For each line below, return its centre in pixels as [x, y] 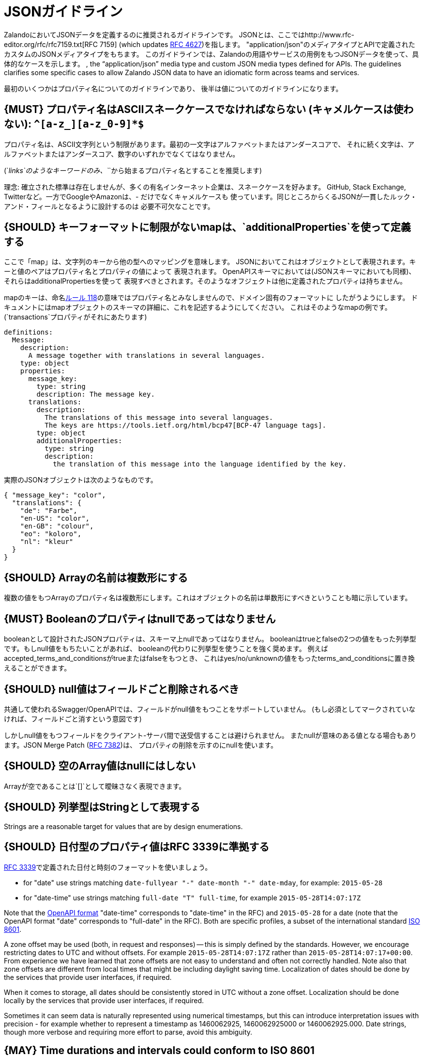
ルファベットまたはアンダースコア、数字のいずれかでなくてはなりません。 [122, 154]
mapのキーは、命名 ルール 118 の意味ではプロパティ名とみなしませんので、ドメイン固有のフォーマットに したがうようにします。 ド [211, 298]
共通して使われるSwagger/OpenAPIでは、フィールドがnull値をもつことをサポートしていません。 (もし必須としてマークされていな [210, 709]
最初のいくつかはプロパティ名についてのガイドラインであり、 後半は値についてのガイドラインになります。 [173, 88]
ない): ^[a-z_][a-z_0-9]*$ [74, 124]
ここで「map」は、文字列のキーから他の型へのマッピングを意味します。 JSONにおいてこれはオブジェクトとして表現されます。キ [210, 262]
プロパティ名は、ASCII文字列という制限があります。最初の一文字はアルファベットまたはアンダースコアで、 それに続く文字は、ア [209, 144]
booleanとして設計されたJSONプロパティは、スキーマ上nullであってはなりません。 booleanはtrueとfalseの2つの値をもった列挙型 [210, 639]
